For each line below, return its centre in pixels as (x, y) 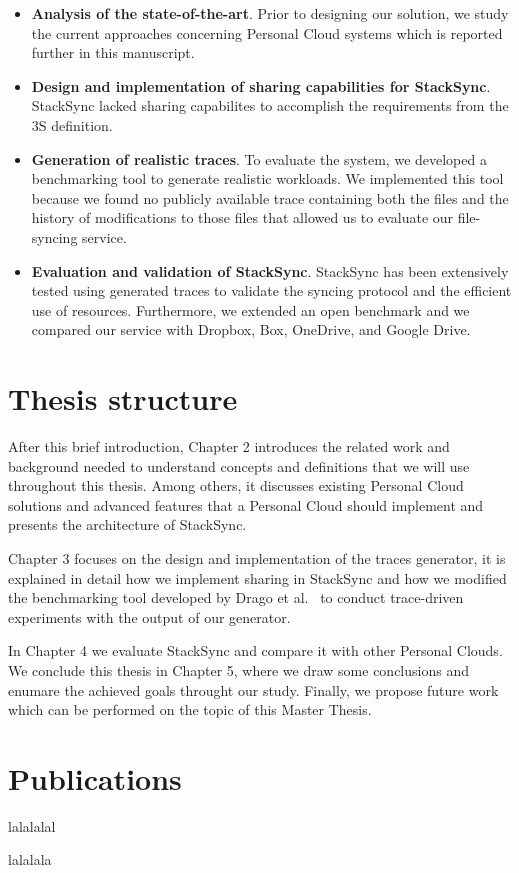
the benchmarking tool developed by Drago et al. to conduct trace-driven (236, 597)
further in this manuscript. (113, 52)
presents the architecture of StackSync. (127, 524)
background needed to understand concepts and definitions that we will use (239, 465)
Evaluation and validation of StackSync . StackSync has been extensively (270, 270)
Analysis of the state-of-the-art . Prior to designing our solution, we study (270, 13)
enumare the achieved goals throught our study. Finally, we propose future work (253, 689)
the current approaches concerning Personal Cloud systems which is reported (267, 32)
